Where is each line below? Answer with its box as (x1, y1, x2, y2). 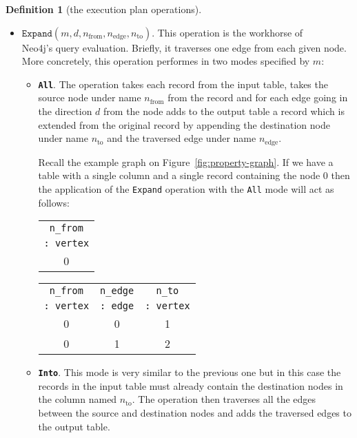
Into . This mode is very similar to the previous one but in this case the (38, 365, 341, 379)
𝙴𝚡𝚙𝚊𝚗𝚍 (21, 28, 52, 39)
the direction (38, 104, 92, 118)
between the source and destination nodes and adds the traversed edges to (38, 405, 351, 419)
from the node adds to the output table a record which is (103, 104, 345, 118)
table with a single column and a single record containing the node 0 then (38, 168, 350, 182)
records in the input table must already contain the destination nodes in (38, 378, 343, 393)
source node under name (38, 90, 141, 105)
